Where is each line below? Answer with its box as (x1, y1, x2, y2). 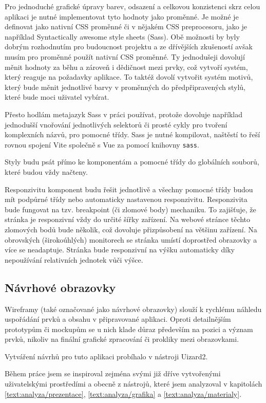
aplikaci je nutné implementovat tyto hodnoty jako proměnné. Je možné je (5, 11, 239, 22)
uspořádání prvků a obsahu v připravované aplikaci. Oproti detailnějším (5, 314, 231, 324)
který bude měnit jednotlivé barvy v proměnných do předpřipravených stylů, (5, 81, 245, 92)
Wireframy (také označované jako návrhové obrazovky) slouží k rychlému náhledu (5, 303, 262, 314)
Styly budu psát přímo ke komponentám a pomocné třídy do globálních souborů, (5, 156, 259, 167)
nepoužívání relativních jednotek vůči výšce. (5, 254, 143, 265)
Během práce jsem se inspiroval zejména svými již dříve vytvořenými (5, 368, 221, 379)
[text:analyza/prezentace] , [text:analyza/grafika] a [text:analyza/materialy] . (5, 388, 242, 399)
